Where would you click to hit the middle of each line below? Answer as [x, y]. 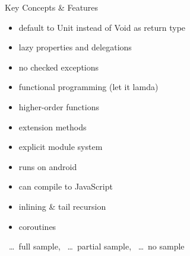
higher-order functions [59, 106]
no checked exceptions [59, 67]
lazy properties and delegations [75, 47]
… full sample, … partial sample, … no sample [96, 246]
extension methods [53, 127]
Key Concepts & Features [52, 7]
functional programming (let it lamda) [88, 87]
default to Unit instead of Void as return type [102, 27]
